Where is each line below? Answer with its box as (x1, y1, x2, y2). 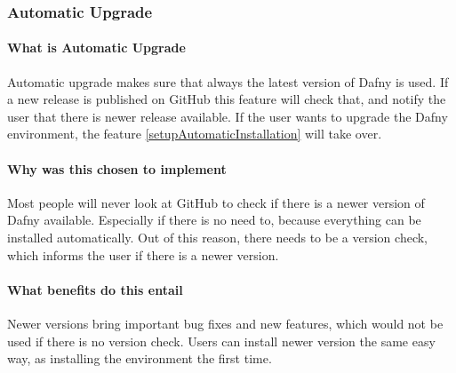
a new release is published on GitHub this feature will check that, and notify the (7, 90, 446, 108)
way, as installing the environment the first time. (7, 349, 272, 368)
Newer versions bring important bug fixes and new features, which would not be (7, 313, 444, 332)
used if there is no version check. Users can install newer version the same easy (7, 331, 436, 350)
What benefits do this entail (7, 280, 183, 298)
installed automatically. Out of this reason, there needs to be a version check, (7, 228, 428, 246)
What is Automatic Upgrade (7, 38, 186, 57)
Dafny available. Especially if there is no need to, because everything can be (7, 210, 421, 229)
